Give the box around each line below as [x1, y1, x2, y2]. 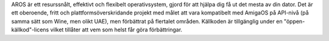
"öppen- [283, 17, 305, 25]
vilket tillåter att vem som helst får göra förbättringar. [50, 26, 183, 33]
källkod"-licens [11, 26, 49, 33]
